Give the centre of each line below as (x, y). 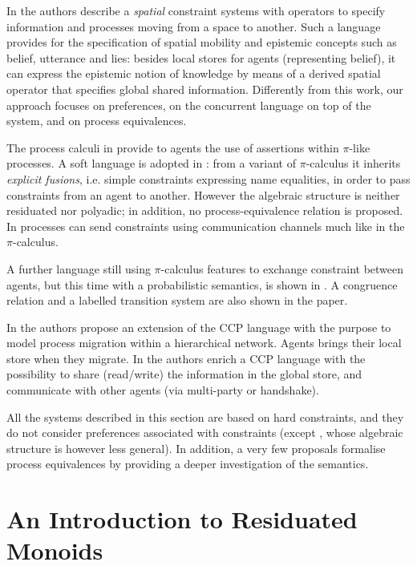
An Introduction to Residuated (182, 519)
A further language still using (79, 268)
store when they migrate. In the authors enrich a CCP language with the (186, 358)
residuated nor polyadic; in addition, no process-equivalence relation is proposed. (205, 210)
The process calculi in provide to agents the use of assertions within (173, 147)
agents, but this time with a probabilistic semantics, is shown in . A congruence (202, 284)
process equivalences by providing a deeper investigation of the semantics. (188, 464)
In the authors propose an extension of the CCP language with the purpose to (199, 327)
